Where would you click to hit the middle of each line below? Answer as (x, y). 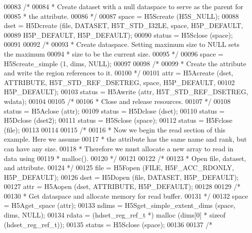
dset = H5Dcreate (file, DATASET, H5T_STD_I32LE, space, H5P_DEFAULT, (124, 25)
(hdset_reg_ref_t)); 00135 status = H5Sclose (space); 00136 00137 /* (108, 224)
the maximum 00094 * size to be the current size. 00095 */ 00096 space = (114, 53)
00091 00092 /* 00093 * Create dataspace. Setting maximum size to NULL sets (122, 44)
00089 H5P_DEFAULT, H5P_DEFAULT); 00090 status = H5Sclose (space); (118, 35)
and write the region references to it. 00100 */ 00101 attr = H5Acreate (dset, (119, 73)
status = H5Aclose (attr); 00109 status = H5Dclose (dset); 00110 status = (114, 110)
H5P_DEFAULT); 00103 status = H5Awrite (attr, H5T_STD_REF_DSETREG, (126, 92)
